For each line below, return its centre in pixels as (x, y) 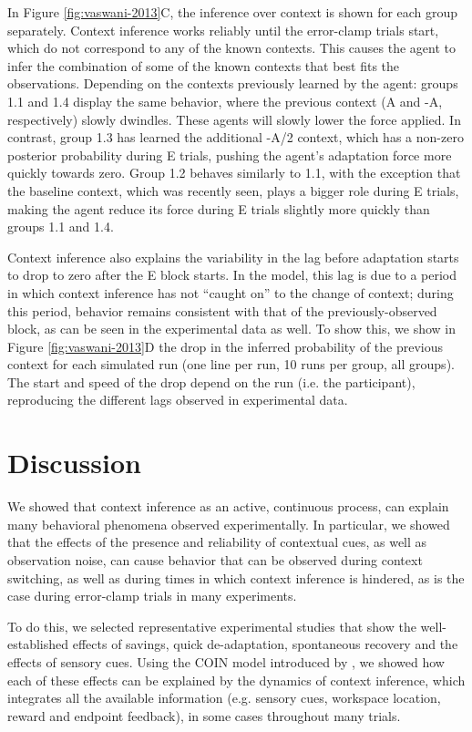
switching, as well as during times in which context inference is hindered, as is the (236, 577)
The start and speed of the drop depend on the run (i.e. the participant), (211, 381)
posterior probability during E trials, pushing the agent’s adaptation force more (230, 155)
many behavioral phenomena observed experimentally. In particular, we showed (229, 524)
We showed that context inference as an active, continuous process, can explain (228, 506)
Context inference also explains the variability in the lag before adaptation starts (233, 257)
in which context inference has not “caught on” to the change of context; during (231, 292)
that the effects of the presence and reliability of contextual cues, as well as (217, 542)
